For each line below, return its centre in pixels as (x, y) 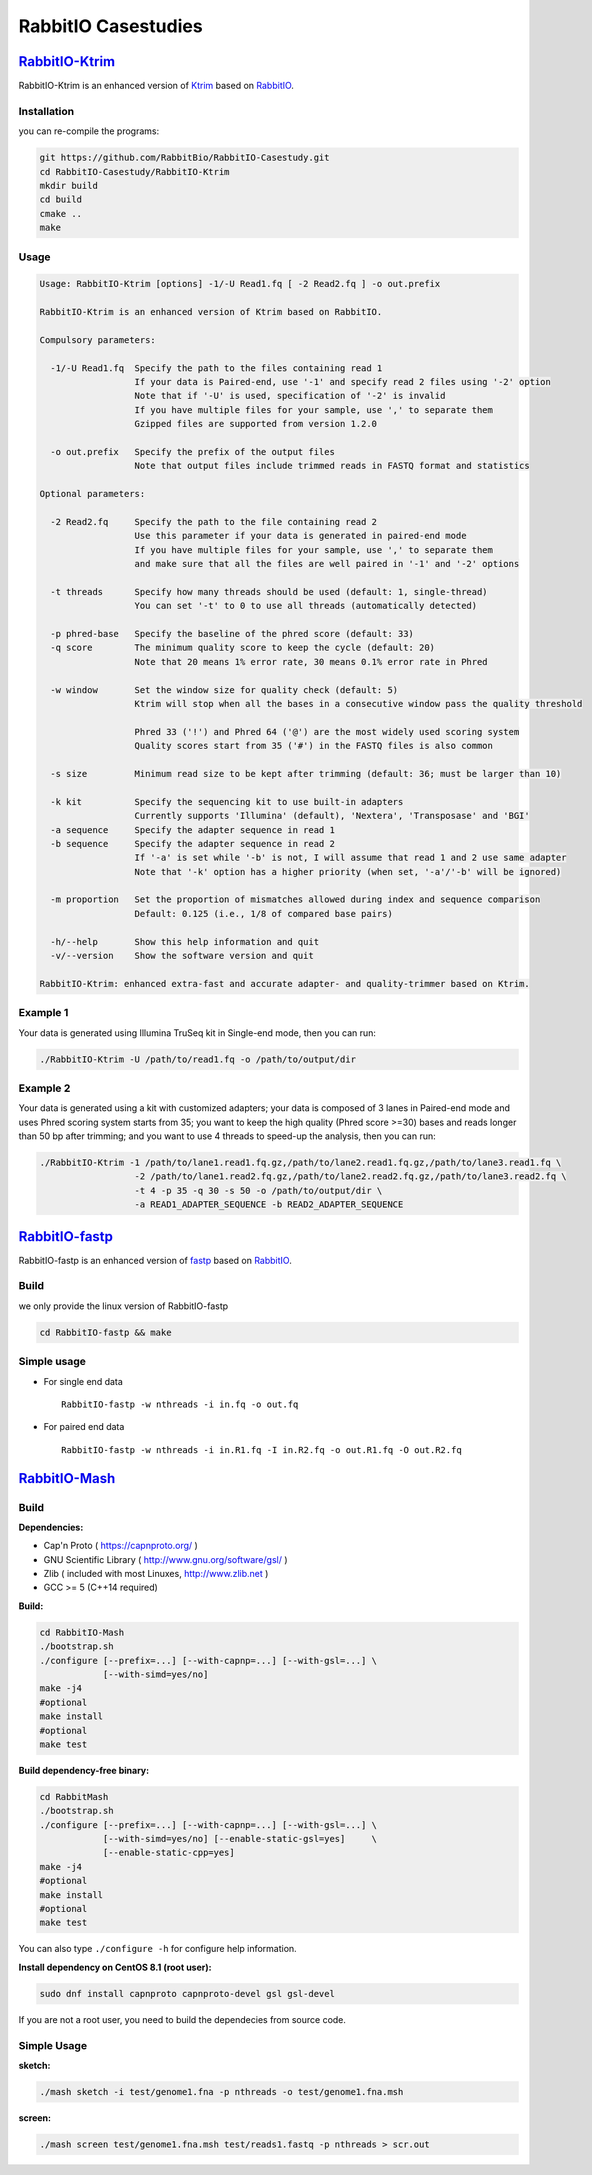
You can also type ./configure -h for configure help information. (157, 1949)
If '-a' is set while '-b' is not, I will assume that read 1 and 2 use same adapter (350, 858)
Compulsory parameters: (98, 339)
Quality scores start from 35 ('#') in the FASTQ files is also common (314, 746)
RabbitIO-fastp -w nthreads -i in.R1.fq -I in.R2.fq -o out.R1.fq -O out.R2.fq (261, 1449)
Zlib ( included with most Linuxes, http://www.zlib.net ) (156, 1574)
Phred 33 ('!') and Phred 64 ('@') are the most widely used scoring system (327, 731)
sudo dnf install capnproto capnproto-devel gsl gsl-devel (187, 1993)
